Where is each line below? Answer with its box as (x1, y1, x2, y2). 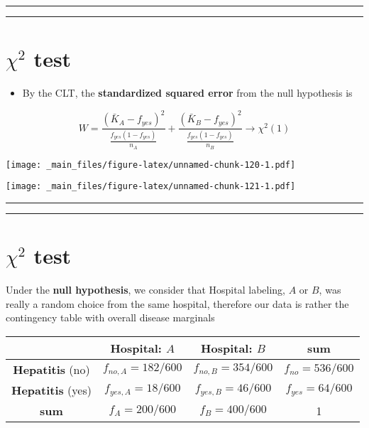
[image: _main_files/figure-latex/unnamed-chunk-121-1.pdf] (6, 181, 296, 192)
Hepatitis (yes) (11, 381, 92, 398)
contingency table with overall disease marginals (6, 310, 215, 325)
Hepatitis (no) (13, 360, 90, 378)
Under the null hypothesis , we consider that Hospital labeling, (6, 282, 285, 297)
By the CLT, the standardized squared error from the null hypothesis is (22, 85, 353, 100)
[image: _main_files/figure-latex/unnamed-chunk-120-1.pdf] (6, 159, 296, 170)
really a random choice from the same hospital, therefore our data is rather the (6, 296, 349, 311)
